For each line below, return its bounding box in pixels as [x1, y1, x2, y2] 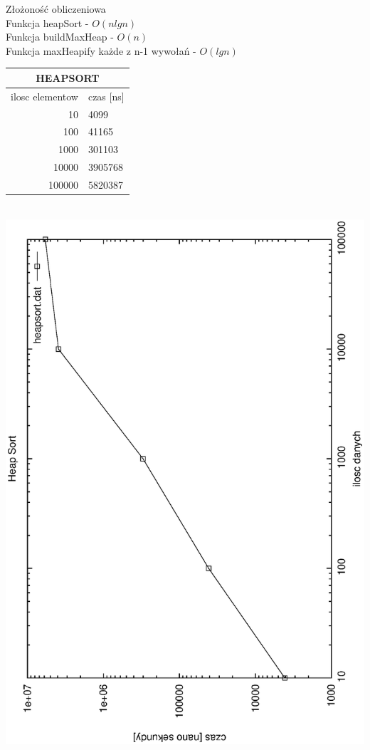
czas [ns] [88, 88, 125, 103]
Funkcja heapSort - [6, 15, 89, 30]
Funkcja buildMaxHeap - [6, 29, 114, 44]
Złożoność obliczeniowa [6, 1, 106, 16]
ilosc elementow [11, 88, 78, 103]
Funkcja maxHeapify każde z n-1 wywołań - [6, 43, 196, 58]
